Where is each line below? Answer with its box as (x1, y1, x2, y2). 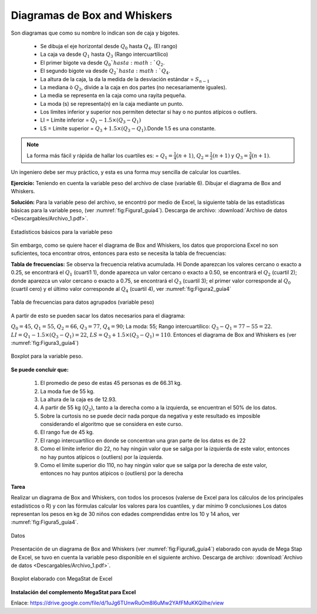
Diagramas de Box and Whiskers (11, 9, 173, 22)
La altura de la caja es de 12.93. (40, 395, 117, 402)
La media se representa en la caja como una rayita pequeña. (40, 92, 187, 99)
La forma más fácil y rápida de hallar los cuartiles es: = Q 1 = (26, 152, 173, 160)
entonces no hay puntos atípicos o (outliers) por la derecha (40, 470, 183, 477)
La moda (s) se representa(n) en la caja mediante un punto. (40, 100, 184, 107)
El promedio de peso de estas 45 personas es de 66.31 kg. (40, 380, 182, 387)
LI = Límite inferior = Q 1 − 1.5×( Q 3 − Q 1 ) (40, 116, 141, 125)
